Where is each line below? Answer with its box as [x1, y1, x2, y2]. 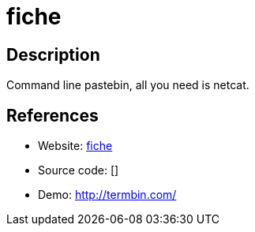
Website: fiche [38, 139, 113, 153]
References [6, 105, 99, 125]
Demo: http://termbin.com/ [38, 188, 177, 202]
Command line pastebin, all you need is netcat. [6, 78, 249, 92]
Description [6, 44, 100, 65]
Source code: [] [38, 163, 119, 178]
